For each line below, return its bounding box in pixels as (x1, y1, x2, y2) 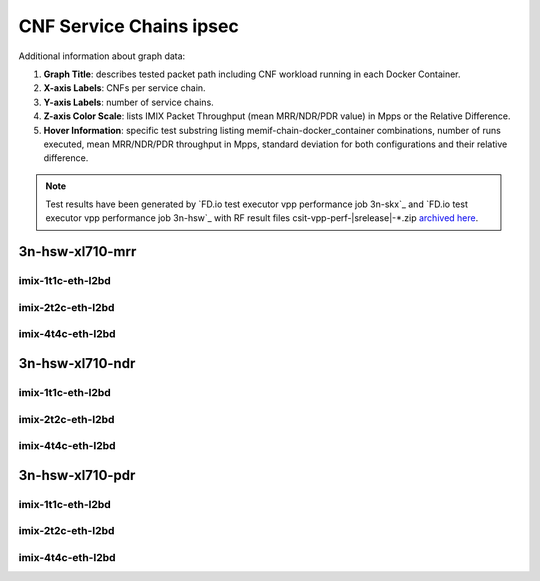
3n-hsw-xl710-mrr (18, 243, 137, 260)
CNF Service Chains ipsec (18, 15, 239, 37)
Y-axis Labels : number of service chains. (43, 96, 214, 108)
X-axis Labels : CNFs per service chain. (43, 82, 206, 94)
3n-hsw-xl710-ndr (18, 355, 136, 372)
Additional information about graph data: (18, 50, 186, 62)
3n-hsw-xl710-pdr (18, 466, 136, 484)
